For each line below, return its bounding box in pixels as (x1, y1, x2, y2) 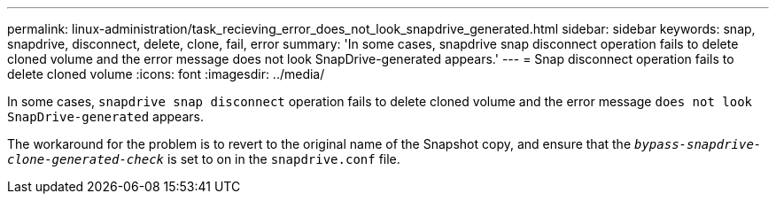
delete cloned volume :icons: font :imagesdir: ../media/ (7, 66, 325, 81)
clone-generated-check (7, 152, 165, 166)
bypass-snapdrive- (633, 137, 762, 151)
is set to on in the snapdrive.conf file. (167, 151, 400, 166)
